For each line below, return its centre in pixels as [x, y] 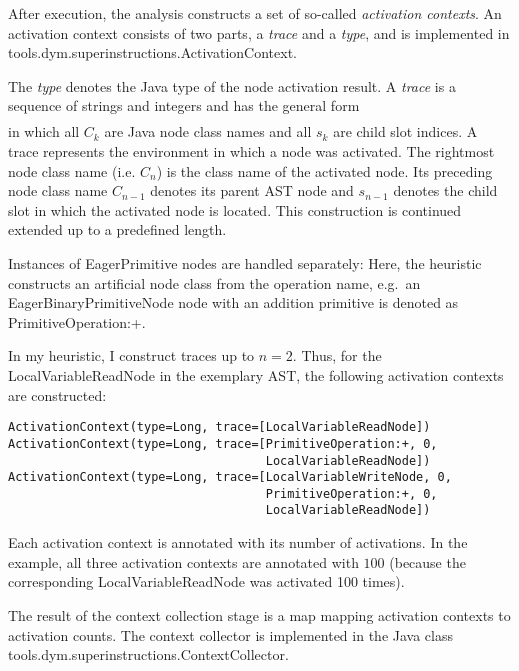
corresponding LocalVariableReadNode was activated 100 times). [206, 581]
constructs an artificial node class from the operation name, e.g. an [214, 282]
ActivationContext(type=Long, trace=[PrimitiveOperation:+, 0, [223, 443]
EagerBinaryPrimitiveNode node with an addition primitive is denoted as [233, 302]
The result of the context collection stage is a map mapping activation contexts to [259, 614]
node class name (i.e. [72, 170]
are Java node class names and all [208, 131]
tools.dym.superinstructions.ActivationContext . [153, 52]
